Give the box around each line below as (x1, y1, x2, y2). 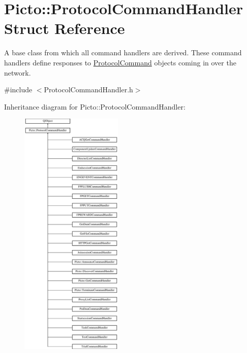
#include (4, 84, 33, 95)
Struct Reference (4, 18, 125, 39)
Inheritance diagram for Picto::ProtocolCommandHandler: (4, 101, 186, 112)
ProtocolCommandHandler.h (44, 84, 133, 95)
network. (4, 67, 31, 78)
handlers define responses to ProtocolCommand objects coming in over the (4, 57, 236, 67)
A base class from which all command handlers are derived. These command (4, 47, 242, 58)
